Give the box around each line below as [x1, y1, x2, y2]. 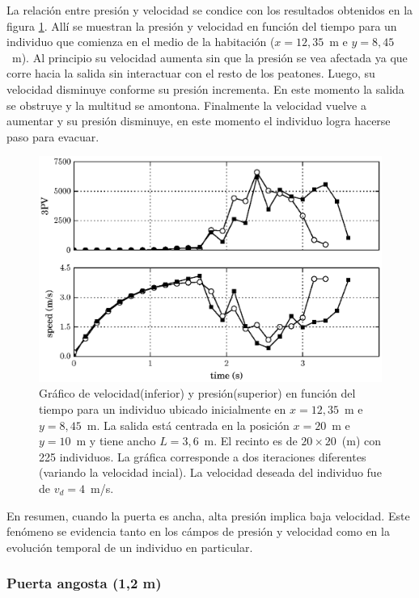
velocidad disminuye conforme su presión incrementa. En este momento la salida [6, 80, 404, 97]
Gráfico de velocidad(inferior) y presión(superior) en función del [39, 385, 356, 402]
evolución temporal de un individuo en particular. [6, 538, 253, 555]
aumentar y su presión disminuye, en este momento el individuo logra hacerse [6, 112, 391, 129]
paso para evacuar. [6, 128, 99, 145]
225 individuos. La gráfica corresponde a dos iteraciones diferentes [39, 448, 366, 465]
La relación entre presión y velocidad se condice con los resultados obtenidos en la [6, 2, 413, 18]
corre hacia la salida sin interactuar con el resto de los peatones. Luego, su [6, 65, 375, 82]
